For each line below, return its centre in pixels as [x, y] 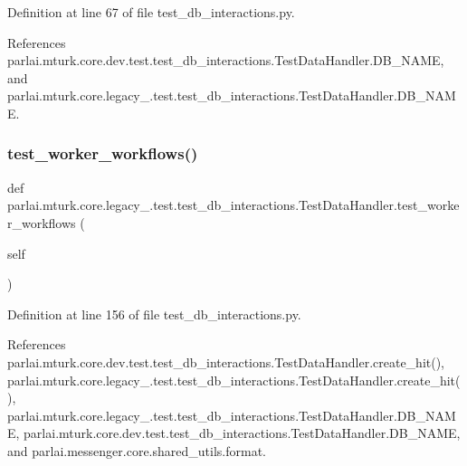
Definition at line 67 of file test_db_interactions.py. [151, 12]
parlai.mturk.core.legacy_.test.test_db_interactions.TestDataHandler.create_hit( [234, 380]
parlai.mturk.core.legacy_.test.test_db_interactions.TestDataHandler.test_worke [233, 205]
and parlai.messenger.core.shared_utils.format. [137, 450]
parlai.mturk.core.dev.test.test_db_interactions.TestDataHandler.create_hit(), [226, 361]
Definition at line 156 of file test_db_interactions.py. [154, 314]
